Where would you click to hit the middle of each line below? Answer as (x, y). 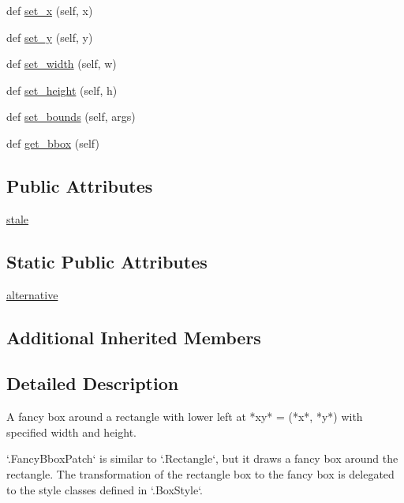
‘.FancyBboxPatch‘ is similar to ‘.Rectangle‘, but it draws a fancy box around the (202, 458)
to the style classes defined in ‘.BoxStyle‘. (105, 489)
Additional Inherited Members (134, 337)
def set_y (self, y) (50, 37)
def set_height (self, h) (62, 90)
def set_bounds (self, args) (71, 116)
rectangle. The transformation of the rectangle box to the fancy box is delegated (200, 473)
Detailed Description (93, 383)
